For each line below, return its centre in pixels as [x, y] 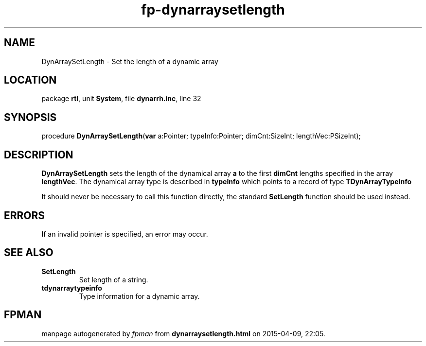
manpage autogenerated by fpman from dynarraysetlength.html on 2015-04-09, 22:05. [183, 333]
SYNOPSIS [30, 117]
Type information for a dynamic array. [139, 296]
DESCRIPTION [39, 155]
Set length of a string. [114, 279]
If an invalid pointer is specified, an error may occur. [125, 234]
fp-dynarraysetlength [213, 10]
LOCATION [30, 80]
